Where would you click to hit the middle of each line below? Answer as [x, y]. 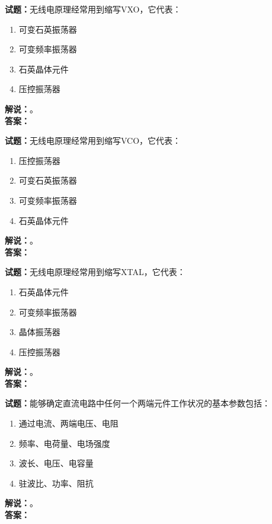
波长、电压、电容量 [56, 463]
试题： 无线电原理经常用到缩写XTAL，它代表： [95, 272]
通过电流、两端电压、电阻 [68, 423]
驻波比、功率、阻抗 [56, 483]
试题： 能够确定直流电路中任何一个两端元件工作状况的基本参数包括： [137, 403]
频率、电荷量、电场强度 [64, 443]
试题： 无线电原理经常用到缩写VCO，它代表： [93, 141]
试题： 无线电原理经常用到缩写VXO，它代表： [93, 9]
